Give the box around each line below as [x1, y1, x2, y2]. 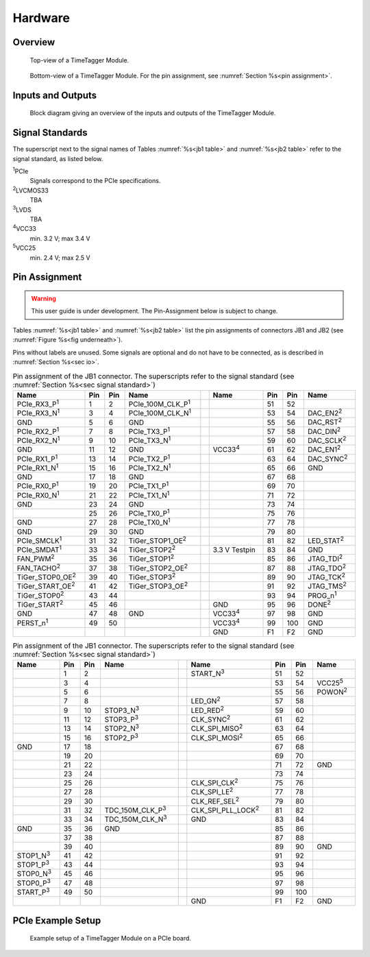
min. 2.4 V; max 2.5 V [29, 254, 90, 262]
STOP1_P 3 [16, 858, 50, 870]
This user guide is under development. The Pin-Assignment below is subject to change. [31, 307, 278, 315]
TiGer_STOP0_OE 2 [16, 571, 77, 582]
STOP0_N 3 [16, 868, 51, 879]
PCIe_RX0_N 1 [16, 489, 60, 500]
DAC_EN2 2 [307, 407, 343, 418]
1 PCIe [12, 166, 29, 175]
